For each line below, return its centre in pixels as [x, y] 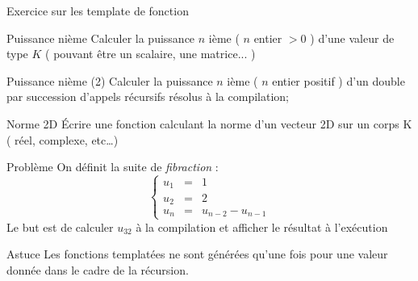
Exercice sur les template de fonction [98, 10]
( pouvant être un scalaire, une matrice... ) [150, 54]
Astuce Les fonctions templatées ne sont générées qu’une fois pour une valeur [197, 254]
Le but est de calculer [60, 226]
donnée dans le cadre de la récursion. [98, 269]
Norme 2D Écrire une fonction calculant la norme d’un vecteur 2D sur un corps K [209, 123]
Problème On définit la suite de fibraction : [113, 167]
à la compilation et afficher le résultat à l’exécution [262, 226]
